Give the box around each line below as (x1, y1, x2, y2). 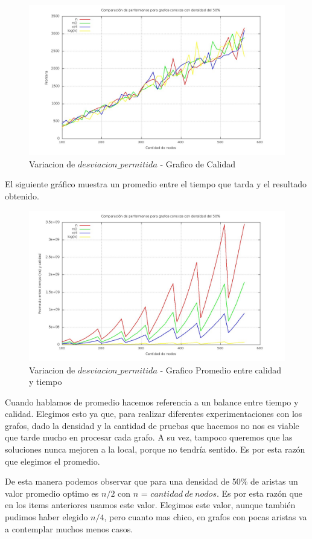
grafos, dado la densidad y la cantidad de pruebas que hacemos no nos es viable (5, 419, 299, 431)
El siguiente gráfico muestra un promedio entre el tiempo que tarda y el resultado (5, 178, 307, 190)
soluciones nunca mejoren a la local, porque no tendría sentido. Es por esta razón (5, 443, 305, 456)
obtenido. (5, 190, 39, 202)
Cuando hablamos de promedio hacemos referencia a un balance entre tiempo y (5, 395, 299, 408)
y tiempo (29, 375, 62, 388)
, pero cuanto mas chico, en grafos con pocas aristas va (104, 511, 307, 523)
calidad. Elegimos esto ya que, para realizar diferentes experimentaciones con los (5, 407, 302, 420)
